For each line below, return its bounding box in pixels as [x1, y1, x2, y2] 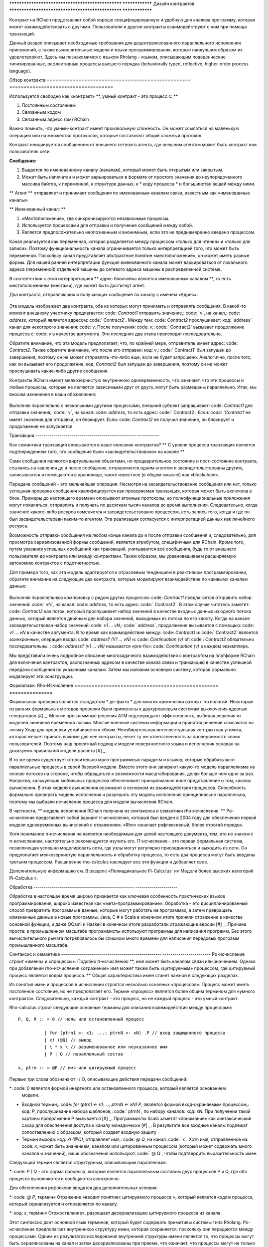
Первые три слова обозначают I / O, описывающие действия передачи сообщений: [9, 1076, 188, 1082]
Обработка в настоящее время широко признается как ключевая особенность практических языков [9, 893, 225, 899]
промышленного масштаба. [9, 942, 69, 948]
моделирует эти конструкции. [9, 673, 73, 679]
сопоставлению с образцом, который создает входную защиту [21, 1129, 157, 1135]
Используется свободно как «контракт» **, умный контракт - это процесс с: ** [9, 93, 178, 99]
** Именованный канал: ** [9, 206, 66, 212]
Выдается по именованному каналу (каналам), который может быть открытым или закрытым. [21, 167, 224, 173]
